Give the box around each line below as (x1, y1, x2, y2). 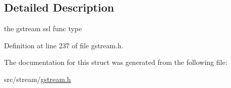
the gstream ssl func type (4, 23, 82, 34)
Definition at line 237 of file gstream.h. (4, 40, 124, 50)
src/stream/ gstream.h (4, 73, 71, 84)
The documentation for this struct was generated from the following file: (4, 57, 227, 67)
